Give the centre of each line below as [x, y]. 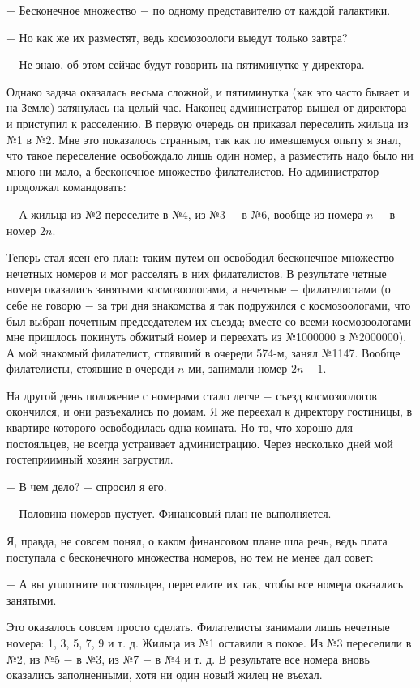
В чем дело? [49, 486]
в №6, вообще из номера [302, 214]
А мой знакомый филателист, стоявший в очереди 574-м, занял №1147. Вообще [204, 352]
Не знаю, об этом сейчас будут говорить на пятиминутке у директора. [192, 64]
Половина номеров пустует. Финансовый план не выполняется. [175, 513]
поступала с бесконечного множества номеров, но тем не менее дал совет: [190, 556]
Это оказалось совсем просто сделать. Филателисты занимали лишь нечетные [198, 627]
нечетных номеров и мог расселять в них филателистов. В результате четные [197, 273]
